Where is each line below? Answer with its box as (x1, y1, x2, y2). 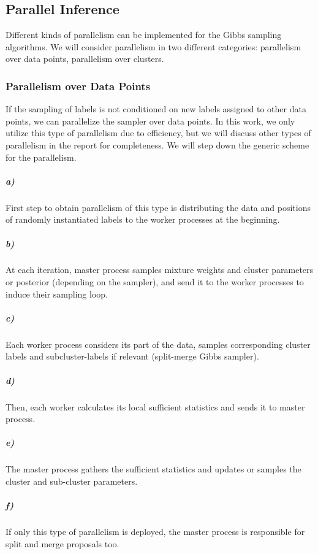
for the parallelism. (6, 150, 77, 163)
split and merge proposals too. (6, 537, 119, 550)
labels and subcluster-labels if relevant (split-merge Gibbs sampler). (6, 350, 259, 363)
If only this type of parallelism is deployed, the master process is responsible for (6, 525, 305, 538)
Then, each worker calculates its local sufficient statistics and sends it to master (6, 400, 305, 413)
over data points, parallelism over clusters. (6, 52, 164, 65)
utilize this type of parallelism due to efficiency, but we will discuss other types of (6, 126, 311, 139)
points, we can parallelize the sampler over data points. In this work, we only (6, 114, 295, 127)
